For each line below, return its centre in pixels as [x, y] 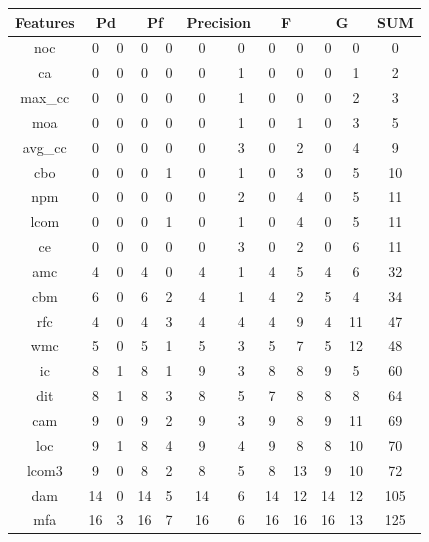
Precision [219, 21]
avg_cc [44, 146]
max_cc [45, 97]
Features [45, 21]
